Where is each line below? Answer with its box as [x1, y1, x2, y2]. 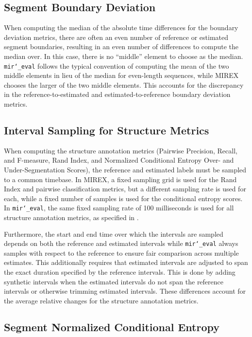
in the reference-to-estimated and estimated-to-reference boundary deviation [4, 89, 231, 99]
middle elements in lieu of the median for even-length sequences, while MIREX [4, 70, 239, 80]
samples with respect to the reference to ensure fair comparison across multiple [4, 247, 239, 258]
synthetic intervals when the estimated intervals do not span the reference [4, 276, 224, 286]
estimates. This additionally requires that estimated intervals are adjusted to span [4, 257, 248, 267]
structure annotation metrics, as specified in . [4, 212, 139, 223]
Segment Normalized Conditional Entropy [4, 319, 220, 334]
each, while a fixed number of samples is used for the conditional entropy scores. [4, 193, 243, 203]
